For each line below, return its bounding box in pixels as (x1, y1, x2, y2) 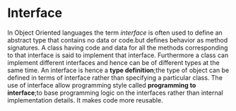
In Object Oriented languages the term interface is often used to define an (7, 28, 223, 37)
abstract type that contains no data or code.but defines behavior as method (7, 35, 228, 44)
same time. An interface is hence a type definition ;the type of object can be (7, 66, 230, 74)
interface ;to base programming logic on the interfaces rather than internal (7, 88, 224, 97)
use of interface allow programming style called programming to (7, 81, 196, 89)
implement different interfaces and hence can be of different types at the (7, 58, 220, 66)
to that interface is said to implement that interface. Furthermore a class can (7, 51, 229, 59)
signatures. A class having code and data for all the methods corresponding (7, 43, 228, 52)
